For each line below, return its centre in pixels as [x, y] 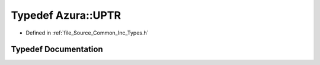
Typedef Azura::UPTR [66, 15]
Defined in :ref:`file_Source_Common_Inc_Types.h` [87, 33]
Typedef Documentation [57, 49]
